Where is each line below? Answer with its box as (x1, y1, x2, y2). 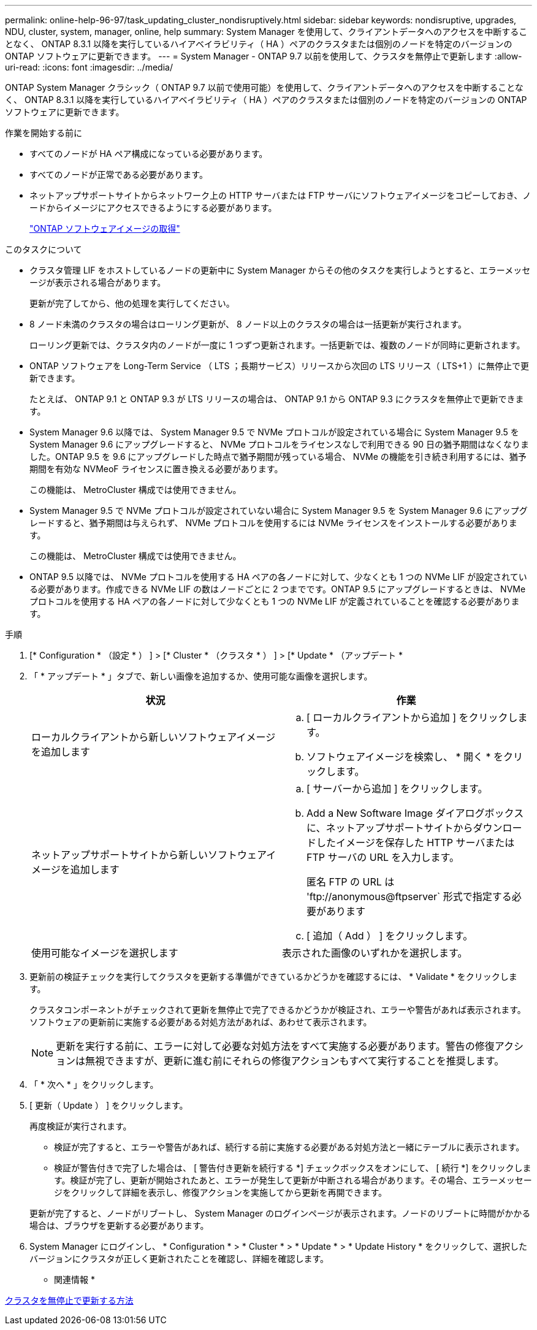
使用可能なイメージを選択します (31, 947, 178, 959)
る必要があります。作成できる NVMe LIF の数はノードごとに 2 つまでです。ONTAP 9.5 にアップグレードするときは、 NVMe (29, 584, 526, 594)
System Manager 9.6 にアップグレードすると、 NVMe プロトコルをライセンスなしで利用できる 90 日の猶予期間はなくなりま (29, 439, 530, 449)
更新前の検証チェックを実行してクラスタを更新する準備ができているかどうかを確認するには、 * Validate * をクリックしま (29, 971, 517, 982)
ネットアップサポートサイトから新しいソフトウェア (31, 849, 267, 861)
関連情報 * (54, 1274, 95, 1285)
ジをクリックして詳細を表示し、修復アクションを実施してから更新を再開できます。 (54, 1187, 387, 1198)
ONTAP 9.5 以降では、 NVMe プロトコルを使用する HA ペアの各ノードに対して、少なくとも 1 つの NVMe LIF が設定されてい (29, 571, 527, 582)
